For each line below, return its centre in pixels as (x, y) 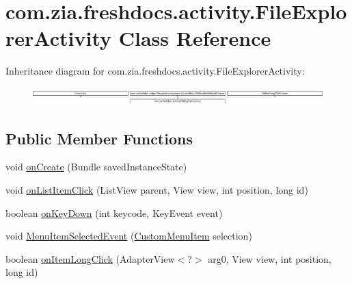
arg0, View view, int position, (270, 258)
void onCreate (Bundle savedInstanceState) (96, 167)
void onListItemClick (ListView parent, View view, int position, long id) (157, 189)
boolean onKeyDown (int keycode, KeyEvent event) (114, 212)
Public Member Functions (99, 138)
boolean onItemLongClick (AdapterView (90, 258)
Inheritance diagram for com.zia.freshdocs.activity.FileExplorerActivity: (155, 71)
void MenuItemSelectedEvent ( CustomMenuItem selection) (129, 236)
